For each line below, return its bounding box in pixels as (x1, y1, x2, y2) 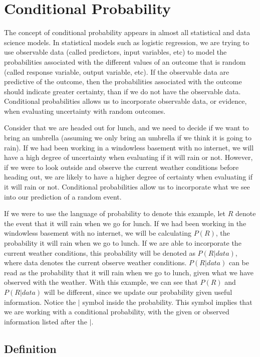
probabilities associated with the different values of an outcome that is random (4, 56, 246, 67)
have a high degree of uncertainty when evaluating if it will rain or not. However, (4, 152, 253, 162)
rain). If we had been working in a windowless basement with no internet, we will (4, 142, 254, 152)
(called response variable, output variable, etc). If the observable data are (4, 66, 229, 77)
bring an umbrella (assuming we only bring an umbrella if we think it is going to (4, 132, 251, 143)
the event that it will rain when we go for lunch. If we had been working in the (4, 218, 246, 228)
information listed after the (4, 316, 87, 326)
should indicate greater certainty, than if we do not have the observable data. (4, 86, 241, 96)
